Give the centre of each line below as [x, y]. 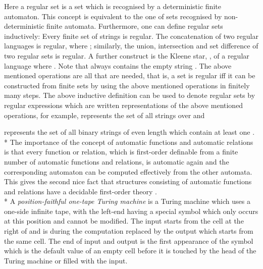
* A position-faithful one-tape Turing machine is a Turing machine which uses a [127, 201]
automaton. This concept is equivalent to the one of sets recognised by [113, 16]
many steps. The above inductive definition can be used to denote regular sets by [130, 95]
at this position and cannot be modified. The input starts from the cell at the [124, 221]
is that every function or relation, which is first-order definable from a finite [121, 152]
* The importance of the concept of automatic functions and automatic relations [129, 142]
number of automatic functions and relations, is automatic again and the [117, 161]
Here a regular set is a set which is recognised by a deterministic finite [113, 6]
